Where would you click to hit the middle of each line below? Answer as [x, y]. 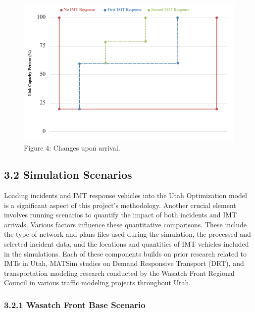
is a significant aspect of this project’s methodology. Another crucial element [120, 205]
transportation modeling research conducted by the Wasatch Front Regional [119, 273]
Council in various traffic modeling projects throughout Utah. [98, 283]
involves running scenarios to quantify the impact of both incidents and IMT [121, 215]
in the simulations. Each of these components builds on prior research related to [126, 253]
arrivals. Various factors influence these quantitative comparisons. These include [125, 224]
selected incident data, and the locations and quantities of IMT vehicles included [127, 243]
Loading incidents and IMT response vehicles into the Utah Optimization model [126, 195]
